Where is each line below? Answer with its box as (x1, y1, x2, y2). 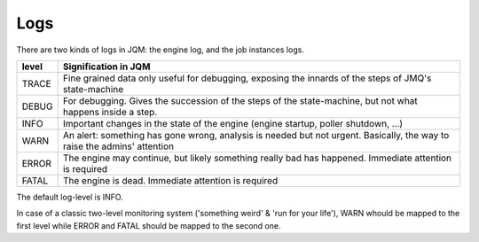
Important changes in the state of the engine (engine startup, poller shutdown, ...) (62, 117, 404, 129)
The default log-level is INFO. (16, 191, 123, 202)
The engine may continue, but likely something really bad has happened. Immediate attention (62, 152, 452, 164)
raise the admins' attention (62, 140, 175, 152)
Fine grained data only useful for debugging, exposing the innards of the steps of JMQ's (62, 72, 432, 84)
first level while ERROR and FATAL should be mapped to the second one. (16, 220, 281, 230)
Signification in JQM (62, 60, 151, 73)
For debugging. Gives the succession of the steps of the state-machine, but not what (62, 94, 419, 106)
